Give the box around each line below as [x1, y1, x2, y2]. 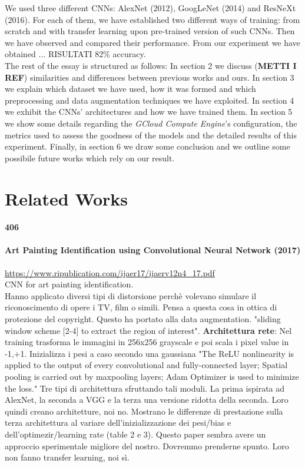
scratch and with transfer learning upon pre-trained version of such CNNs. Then [5, 25, 295, 37]
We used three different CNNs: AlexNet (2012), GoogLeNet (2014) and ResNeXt [5, 2, 296, 14]
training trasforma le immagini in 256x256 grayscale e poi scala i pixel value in [5, 336, 289, 348]
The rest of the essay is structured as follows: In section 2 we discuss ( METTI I [5, 59, 297, 71]
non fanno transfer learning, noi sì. [5, 451, 130, 463]
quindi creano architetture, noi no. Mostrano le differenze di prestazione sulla [5, 405, 283, 417]
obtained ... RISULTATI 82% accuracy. [5, 48, 146, 60]
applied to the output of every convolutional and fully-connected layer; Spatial [5, 359, 288, 371]
